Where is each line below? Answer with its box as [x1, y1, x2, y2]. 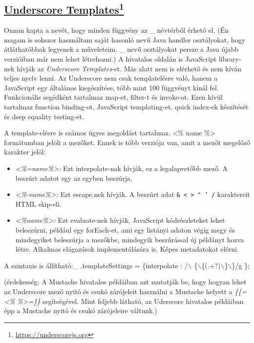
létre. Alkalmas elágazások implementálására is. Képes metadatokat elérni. [15, 244, 239, 254]
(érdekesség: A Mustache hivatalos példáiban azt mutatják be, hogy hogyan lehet [4, 277, 247, 287]
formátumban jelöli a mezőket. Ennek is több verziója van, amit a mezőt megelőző [4, 137, 250, 147]
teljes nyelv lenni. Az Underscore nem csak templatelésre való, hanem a [4, 73, 218, 83]
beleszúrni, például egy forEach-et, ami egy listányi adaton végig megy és [15, 224, 235, 235]
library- [218, 53, 241, 64]
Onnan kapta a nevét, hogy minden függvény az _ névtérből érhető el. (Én [4, 25, 229, 35]
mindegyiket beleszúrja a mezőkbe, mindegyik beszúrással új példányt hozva [15, 234, 244, 244]
